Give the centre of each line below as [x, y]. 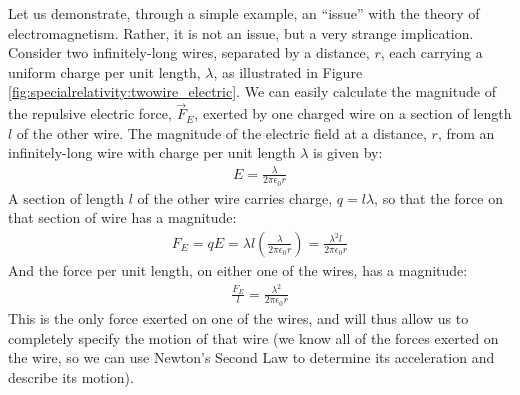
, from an [466, 132]
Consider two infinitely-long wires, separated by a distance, [189, 52]
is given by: [348, 152]
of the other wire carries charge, [235, 197]
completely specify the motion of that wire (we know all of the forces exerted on [253, 337]
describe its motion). [71, 376]
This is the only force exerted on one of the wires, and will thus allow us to [238, 317]
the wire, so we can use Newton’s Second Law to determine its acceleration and [251, 357]
